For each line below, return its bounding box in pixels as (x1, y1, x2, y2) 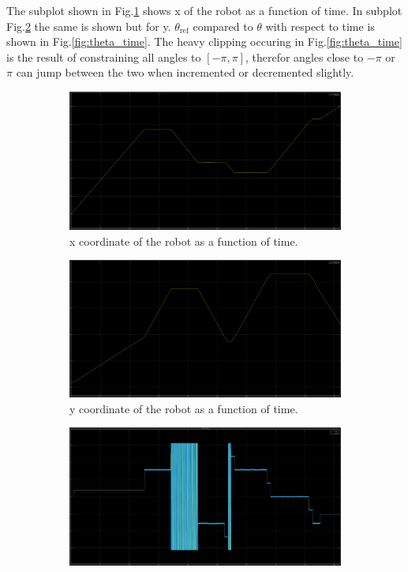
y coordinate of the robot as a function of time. (69, 400, 298, 416)
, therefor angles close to (245, 48, 364, 65)
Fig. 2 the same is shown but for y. (6, 17, 171, 34)
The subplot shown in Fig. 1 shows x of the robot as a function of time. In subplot (6, 2, 402, 18)
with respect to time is (265, 17, 375, 34)
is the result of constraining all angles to (6, 48, 201, 65)
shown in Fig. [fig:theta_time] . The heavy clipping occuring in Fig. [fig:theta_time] (6, 33, 402, 50)
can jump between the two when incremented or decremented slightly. (16, 64, 354, 81)
